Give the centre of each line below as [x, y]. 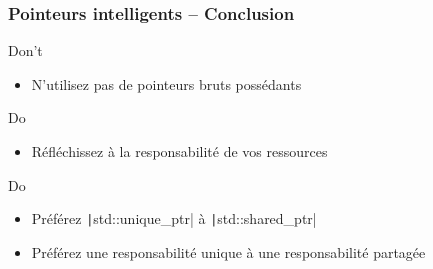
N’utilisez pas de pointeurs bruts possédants [166, 83]
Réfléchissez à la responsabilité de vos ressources [179, 151]
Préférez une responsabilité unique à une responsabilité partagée [228, 251]
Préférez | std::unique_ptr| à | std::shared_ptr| [174, 218]
